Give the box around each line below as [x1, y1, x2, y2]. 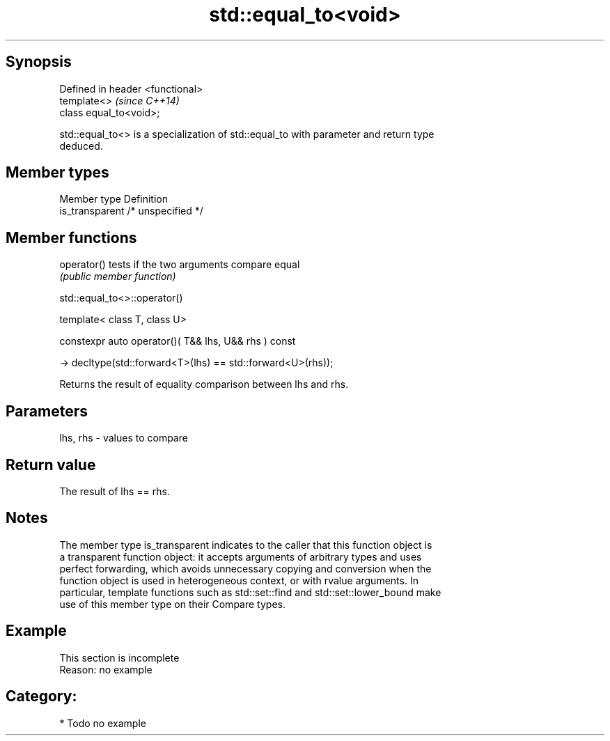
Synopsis [6, 53, 72, 71]
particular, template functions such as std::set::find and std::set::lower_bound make [59, 586, 441, 598]
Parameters [6, 402, 88, 420]
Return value [6, 455, 96, 474]
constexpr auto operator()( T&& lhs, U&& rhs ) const [59, 335, 296, 348]
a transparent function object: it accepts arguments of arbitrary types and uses [59, 550, 422, 563]
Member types [6, 164, 109, 182]
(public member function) [59, 270, 176, 283]
